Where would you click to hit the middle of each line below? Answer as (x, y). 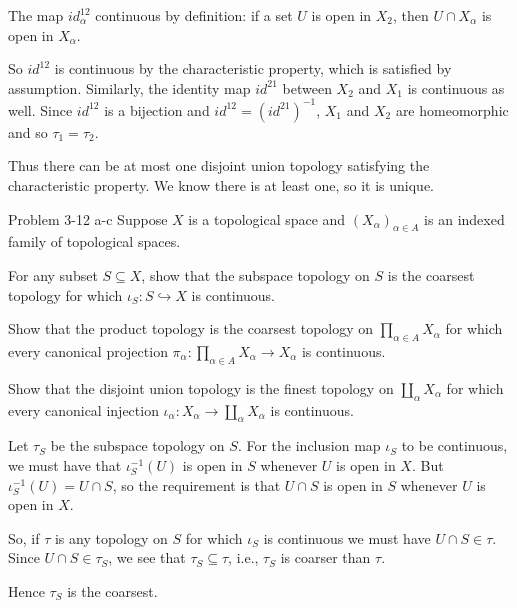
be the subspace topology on (137, 445)
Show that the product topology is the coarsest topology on (191, 328)
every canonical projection (88, 351)
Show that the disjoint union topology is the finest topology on (201, 387)
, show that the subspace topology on (255, 275)
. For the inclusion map (309, 445)
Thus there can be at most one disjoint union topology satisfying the (219, 165)
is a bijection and (157, 109)
